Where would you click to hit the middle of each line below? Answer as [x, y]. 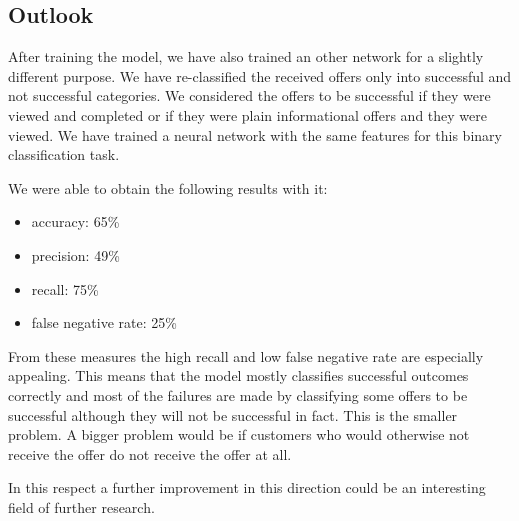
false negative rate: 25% [104, 322]
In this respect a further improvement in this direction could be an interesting [247, 487]
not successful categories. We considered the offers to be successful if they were [249, 95]
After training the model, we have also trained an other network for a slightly [246, 56]
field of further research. [81, 506]
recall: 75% [65, 288]
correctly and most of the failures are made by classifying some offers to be [238, 394]
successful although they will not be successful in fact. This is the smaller [233, 414]
